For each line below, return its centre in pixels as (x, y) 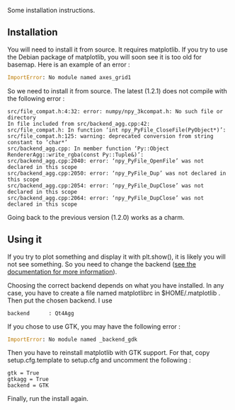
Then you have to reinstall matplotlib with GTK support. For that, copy (109, 353)
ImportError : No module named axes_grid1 (69, 77)
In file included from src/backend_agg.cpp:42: (79, 124)
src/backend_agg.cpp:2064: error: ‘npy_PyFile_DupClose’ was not (105, 198)
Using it (25, 240)
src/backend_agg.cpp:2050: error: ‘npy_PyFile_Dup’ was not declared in (117, 173)
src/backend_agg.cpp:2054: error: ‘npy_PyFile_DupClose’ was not (105, 186)
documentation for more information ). (62, 271)
